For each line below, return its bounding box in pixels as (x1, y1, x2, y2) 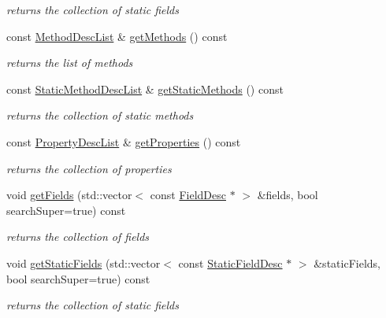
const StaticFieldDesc (178, 254, 283, 271)
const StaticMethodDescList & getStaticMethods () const (6, 80, 284, 97)
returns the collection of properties (6, 160, 172, 176)
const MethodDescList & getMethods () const (6, 28, 228, 44)
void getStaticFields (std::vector (6, 254, 161, 271)
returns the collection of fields (6, 228, 150, 245)
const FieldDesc (150, 187, 226, 203)
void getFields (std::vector (6, 187, 132, 203)
